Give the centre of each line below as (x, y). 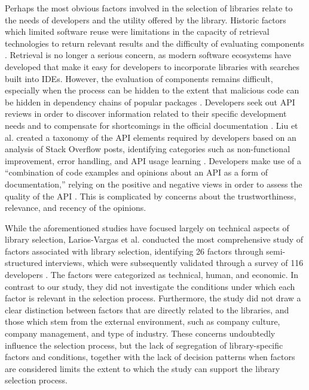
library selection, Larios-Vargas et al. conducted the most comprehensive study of (154, 239)
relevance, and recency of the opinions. (76, 208)
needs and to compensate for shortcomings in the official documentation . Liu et (152, 125)
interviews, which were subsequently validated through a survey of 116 (174, 263)
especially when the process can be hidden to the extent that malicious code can (152, 90)
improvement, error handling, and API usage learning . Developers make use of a (153, 160)
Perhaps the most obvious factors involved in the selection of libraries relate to (149, 8)
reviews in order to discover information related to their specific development (146, 114)
